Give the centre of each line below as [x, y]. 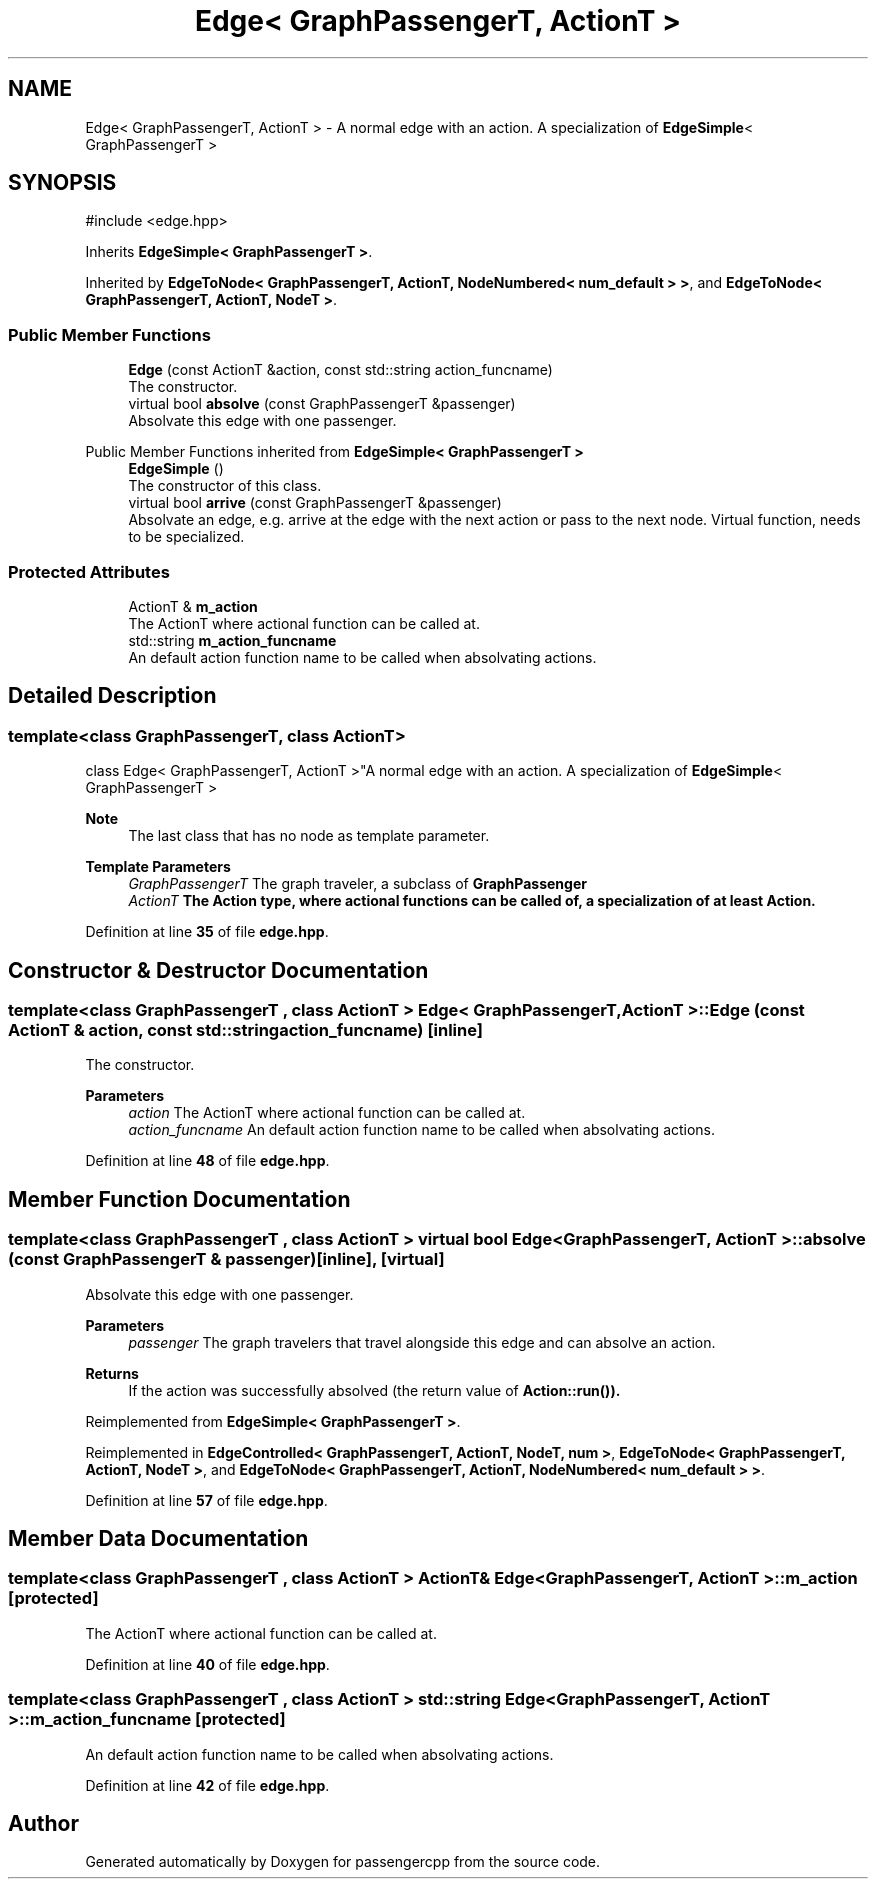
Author [43, 1823]
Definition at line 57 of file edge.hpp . [206, 1500]
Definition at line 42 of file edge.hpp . [207, 1785]
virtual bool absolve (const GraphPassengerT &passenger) [322, 404]
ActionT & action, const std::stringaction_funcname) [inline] [245, 1030]
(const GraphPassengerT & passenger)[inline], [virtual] [226, 1259]
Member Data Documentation [158, 1539]
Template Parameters [158, 867]
